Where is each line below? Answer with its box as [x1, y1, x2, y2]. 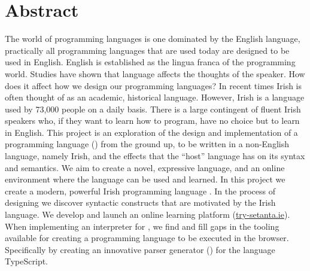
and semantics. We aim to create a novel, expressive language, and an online [5, 161, 285, 173]
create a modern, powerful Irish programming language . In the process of [5, 184, 276, 197]
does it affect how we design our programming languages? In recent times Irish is [5, 79, 302, 92]
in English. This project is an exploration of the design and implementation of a [5, 126, 298, 138]
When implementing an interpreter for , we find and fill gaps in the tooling [5, 220, 279, 232]
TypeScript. [5, 255, 48, 267]
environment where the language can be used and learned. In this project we [5, 173, 285, 185]
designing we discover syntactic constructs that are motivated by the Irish [5, 196, 276, 209]
